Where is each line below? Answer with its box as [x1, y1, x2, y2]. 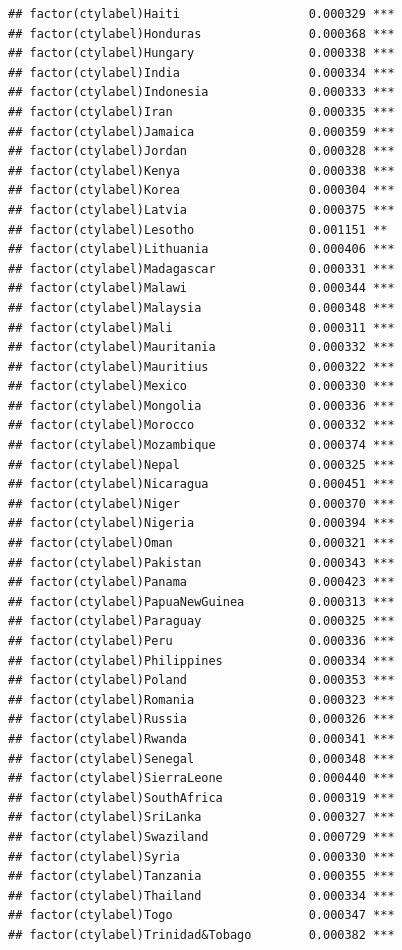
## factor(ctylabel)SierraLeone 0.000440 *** [8, 771, 395, 786]
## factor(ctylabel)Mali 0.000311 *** [8, 320, 395, 335]
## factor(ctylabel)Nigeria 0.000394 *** [8, 516, 395, 531]
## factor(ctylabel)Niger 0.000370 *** [8, 496, 395, 511]
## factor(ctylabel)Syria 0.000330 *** [8, 849, 395, 864]
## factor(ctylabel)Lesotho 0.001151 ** [8, 222, 388, 237]
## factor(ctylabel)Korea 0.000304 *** [8, 183, 395, 198]
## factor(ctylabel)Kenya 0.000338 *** [8, 163, 395, 178]
